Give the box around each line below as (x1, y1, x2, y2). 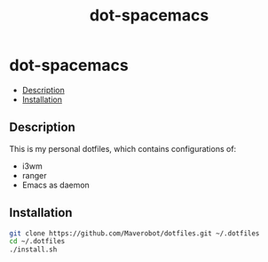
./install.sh (9, 245, 58, 254)
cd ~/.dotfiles (9, 237, 66, 246)
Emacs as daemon (21, 179, 91, 190)
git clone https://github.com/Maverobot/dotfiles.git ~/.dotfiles (9, 228, 260, 238)
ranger (21, 170, 47, 180)
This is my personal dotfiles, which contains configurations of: (9, 143, 237, 154)
